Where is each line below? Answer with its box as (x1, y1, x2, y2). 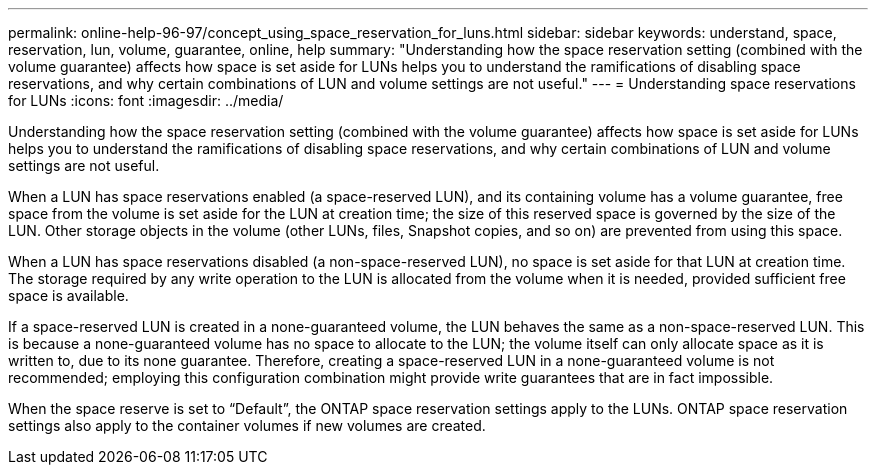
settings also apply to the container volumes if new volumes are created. (8, 417, 486, 434)
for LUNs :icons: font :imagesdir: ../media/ (8, 92, 284, 109)
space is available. (8, 287, 129, 304)
